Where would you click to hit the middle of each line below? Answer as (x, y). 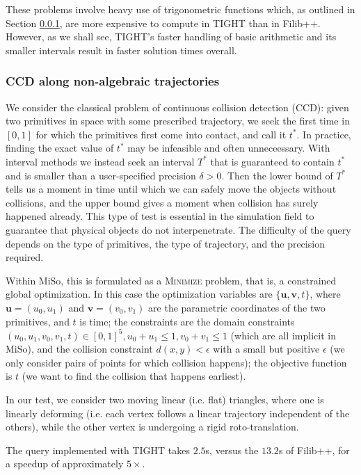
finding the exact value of (60, 148)
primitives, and (38, 321)
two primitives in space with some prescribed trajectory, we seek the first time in (178, 121)
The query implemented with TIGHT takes (98, 450)
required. (25, 257)
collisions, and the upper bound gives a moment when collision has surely (162, 202)
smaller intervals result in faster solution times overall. (121, 50)
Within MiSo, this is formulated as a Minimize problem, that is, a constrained (171, 280)
